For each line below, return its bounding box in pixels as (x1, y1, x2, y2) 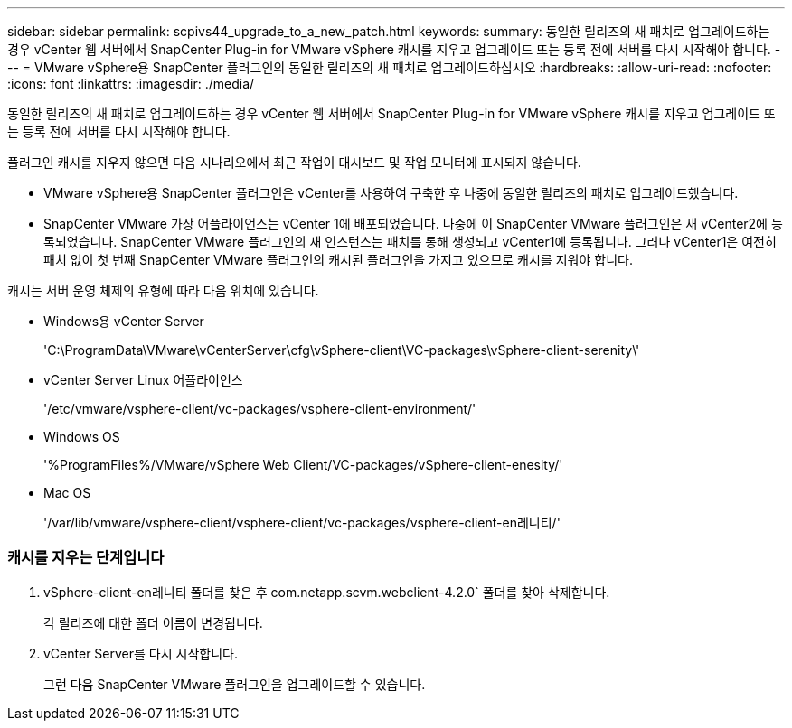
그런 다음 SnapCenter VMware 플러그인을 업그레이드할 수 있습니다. (43, 676, 426, 692)
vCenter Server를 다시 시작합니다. (43, 645, 238, 661)
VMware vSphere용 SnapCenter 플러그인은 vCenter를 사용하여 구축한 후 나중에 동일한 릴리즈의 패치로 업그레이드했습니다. (43, 185, 739, 201)
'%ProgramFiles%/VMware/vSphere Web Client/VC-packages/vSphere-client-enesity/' (43, 457, 563, 472)
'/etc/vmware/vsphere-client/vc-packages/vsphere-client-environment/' (43, 401, 476, 416)
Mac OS (43, 485, 91, 500)
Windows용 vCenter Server (43, 313, 204, 329)
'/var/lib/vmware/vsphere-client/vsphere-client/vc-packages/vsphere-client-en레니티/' (43, 515, 561, 530)
